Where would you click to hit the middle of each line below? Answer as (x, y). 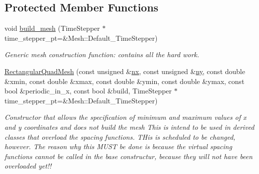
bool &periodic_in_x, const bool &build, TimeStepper (88, 91)
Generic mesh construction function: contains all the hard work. (102, 54)
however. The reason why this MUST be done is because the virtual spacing (118, 146)
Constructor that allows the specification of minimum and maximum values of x (126, 117)
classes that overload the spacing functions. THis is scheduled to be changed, (120, 136)
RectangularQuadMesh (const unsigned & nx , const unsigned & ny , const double (125, 71)
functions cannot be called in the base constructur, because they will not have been (129, 156)
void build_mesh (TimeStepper (52, 28)
